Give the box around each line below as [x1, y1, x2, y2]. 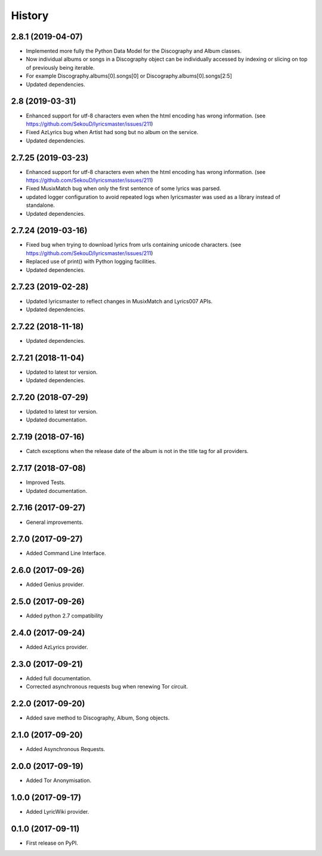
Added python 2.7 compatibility [26, 612, 104, 619]
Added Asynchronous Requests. [26, 746, 106, 753]
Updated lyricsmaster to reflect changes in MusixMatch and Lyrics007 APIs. [26, 297, 213, 305]
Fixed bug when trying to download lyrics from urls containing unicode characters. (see [26, 241, 241, 249]
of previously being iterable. [26, 64, 95, 71]
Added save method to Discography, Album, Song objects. [26, 714, 170, 721]
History [11, 9, 49, 22]
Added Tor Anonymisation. [26, 777, 92, 784]
